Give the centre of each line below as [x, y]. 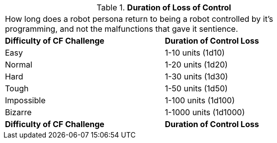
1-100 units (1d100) [200, 100]
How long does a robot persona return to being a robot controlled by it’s [139, 19]
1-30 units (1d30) [196, 76]
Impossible [25, 100]
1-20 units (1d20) [196, 65]
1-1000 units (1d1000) [205, 112]
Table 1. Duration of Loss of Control [164, 7]
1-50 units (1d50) [196, 88]
